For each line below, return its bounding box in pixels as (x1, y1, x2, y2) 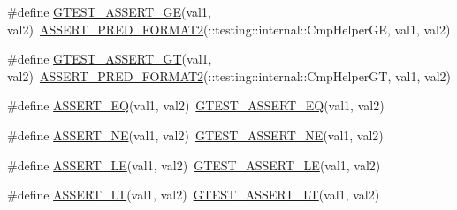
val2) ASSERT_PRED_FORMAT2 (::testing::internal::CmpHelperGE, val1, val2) (7, 19, 451, 38)
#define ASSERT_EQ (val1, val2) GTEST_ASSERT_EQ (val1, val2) (7, 96, 385, 115)
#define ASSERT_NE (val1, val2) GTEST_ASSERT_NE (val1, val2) (7, 125, 384, 144)
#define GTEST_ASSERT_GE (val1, (7, 3, 211, 20)
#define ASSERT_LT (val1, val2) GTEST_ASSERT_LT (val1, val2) (7, 185, 380, 204)
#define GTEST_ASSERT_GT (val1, (7, 49, 212, 68)
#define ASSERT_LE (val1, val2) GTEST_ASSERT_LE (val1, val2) (7, 155, 381, 174)
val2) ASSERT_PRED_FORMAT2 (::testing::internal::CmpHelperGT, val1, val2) (7, 66, 452, 85)
